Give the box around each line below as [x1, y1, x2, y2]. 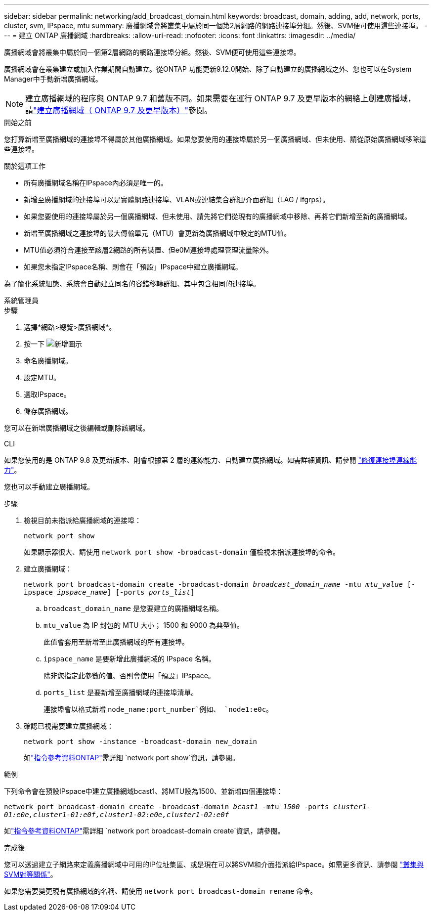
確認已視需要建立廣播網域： [24, 722, 114, 730]
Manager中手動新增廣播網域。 [4, 75, 102, 83]
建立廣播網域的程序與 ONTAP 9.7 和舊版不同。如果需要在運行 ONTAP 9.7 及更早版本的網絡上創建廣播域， [25, 93, 416, 103]
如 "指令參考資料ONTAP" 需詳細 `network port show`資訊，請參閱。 [24, 753, 239, 762]
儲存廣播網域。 [24, 407, 72, 415]
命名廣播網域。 [24, 356, 72, 365]
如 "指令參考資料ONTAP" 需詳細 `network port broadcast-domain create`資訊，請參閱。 [4, 827, 285, 835]
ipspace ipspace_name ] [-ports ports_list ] [24, 588, 195, 596]
